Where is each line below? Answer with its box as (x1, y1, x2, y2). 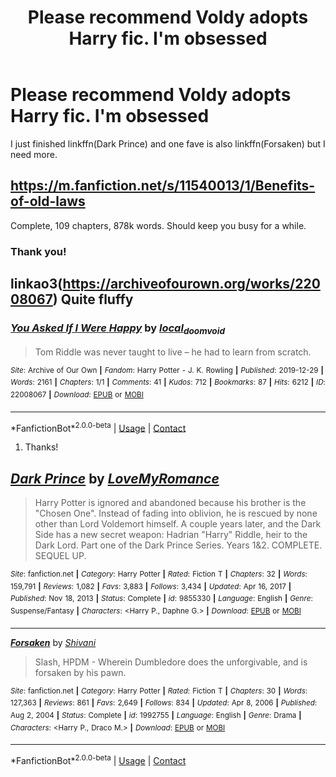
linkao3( (10, 276, 63, 293)
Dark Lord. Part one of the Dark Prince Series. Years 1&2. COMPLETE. (34, 539, 323, 551)
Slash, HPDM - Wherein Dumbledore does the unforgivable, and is (34, 656, 308, 668)
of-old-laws (10, 193, 86, 210)
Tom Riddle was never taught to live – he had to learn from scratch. (34, 346, 312, 358)
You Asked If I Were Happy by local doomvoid (10, 321, 226, 337)
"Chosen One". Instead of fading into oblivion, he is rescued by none (34, 507, 318, 520)
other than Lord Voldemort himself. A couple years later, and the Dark (34, 518, 322, 530)
